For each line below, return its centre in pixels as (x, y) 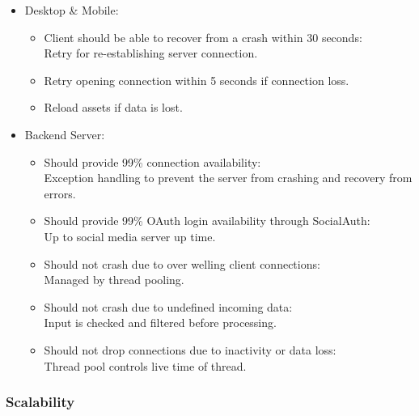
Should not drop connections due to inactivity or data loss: (190, 349)
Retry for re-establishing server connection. (151, 53)
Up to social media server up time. (130, 236)
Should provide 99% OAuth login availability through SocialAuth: (207, 221)
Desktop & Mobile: (72, 10)
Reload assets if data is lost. (113, 107)
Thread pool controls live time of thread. (145, 365)
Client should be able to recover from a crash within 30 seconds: (203, 37)
